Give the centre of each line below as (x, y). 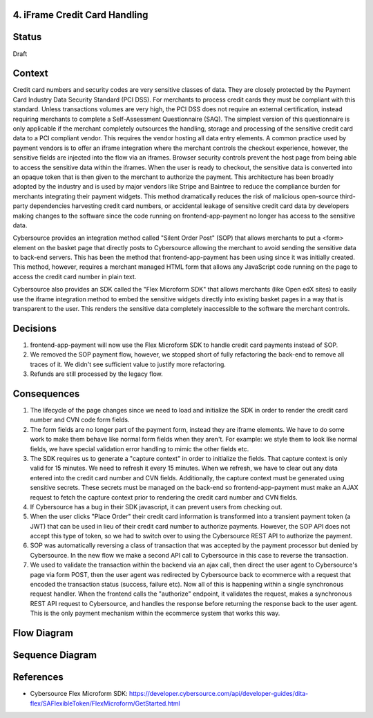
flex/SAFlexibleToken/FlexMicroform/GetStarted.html (105, 703)
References (38, 677)
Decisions (35, 328)
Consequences (46, 394)
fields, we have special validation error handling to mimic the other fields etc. (140, 448)
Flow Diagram (43, 633)
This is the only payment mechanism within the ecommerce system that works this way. (155, 613)
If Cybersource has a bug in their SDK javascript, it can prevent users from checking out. (156, 507)
